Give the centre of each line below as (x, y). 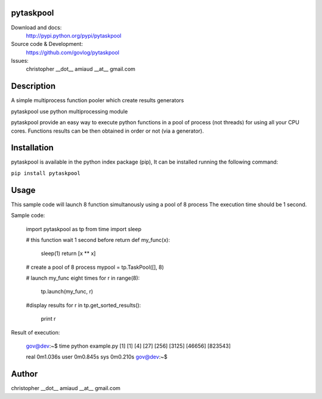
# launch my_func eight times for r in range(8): (83, 278)
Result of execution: (35, 332)
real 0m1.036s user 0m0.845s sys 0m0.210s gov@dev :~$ (97, 357)
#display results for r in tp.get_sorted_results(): (83, 305)
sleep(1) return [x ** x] (68, 253)
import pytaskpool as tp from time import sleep (84, 229)
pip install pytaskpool (46, 173)
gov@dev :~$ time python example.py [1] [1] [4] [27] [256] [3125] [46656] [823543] (128, 346)
